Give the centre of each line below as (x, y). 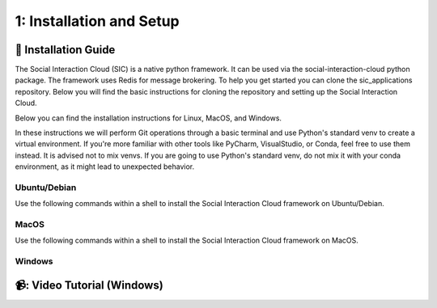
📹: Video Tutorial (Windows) (89, 285)
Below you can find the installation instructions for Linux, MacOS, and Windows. (148, 118)
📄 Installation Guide (65, 50)
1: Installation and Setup (97, 21)
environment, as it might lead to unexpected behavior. (105, 167)
